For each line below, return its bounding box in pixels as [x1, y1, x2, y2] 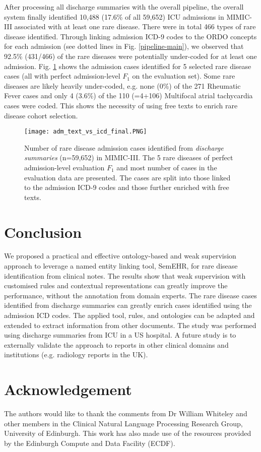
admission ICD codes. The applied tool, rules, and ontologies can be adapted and [4, 310, 255, 320]
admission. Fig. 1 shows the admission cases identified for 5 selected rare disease [4, 60, 251, 71]
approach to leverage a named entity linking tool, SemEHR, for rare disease [4, 261, 238, 271]
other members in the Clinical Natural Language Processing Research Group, [4, 418, 243, 428]
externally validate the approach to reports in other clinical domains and [4, 339, 229, 350]
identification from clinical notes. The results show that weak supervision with [4, 270, 246, 281]
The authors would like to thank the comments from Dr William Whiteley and [4, 408, 247, 419]
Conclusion [4, 221, 82, 242]
